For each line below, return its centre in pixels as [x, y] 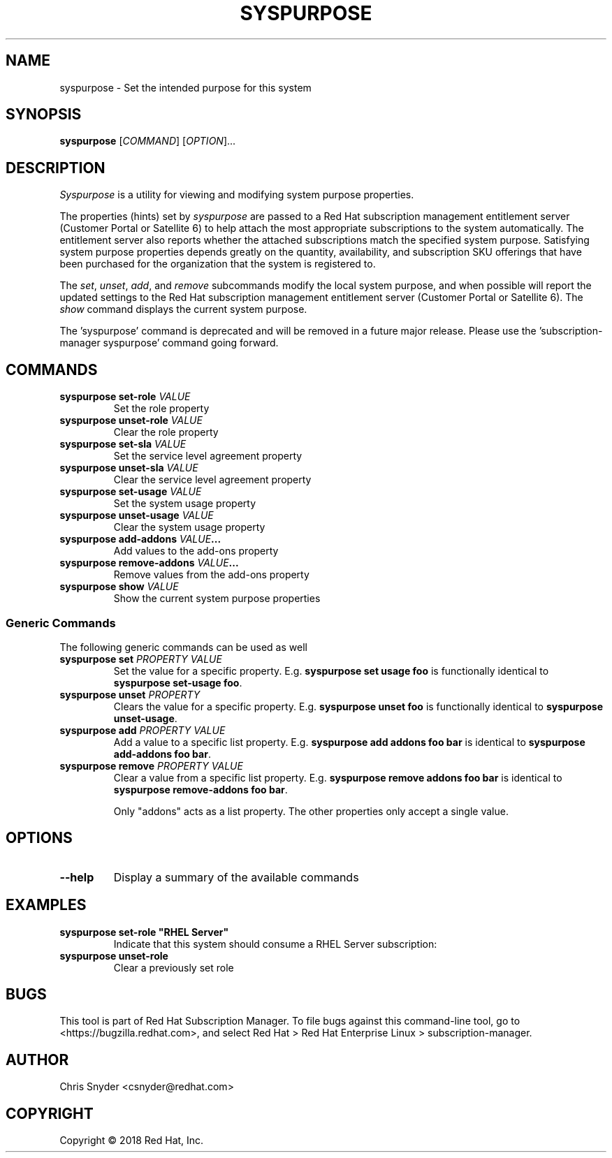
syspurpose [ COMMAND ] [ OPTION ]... [148, 141]
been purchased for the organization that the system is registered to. [218, 264]
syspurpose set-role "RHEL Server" [144, 932]
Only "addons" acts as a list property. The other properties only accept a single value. [311, 811]
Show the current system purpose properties [217, 599]
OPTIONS [39, 838]
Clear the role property [166, 432]
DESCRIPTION [56, 168]
